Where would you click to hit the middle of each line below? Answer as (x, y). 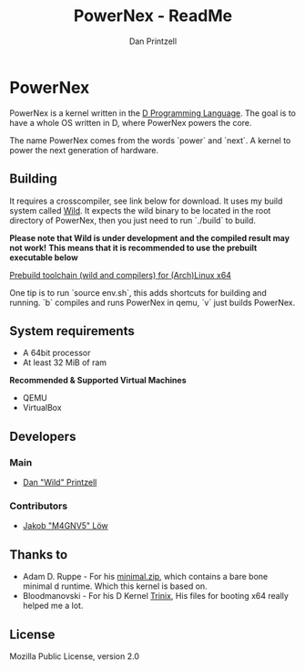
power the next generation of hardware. (84, 150)
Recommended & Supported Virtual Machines (98, 381)
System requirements (72, 331)
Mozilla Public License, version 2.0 (74, 656)
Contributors (39, 506)
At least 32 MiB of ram (65, 362)
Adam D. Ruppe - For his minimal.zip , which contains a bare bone (145, 577)
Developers (43, 436)
